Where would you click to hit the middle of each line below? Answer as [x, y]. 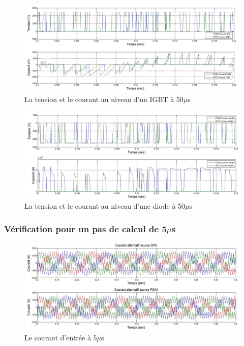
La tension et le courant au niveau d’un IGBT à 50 [104, 99]
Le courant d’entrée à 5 [61, 338]
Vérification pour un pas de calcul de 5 [85, 228]
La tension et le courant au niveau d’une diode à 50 [105, 206]
